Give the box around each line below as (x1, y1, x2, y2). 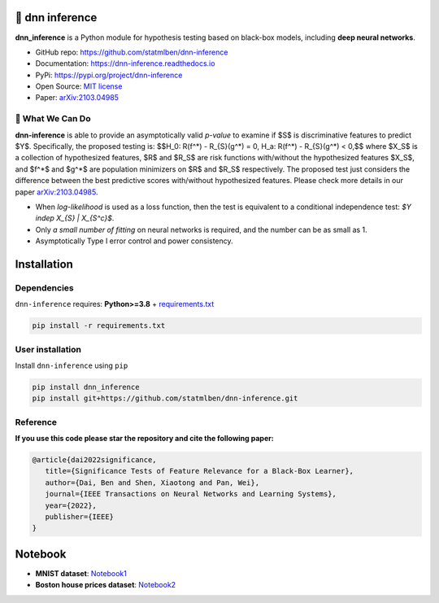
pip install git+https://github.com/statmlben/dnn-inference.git (32, 394, 298, 403)
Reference (15, 416, 57, 427)
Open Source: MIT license (35, 81, 123, 91)
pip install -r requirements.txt (32, 321, 166, 330)
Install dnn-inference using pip (15, 360, 128, 370)
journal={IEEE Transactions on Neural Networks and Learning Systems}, (45, 489, 337, 499)
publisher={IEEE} (45, 513, 114, 522)
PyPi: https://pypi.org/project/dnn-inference (35, 70, 183, 80)
